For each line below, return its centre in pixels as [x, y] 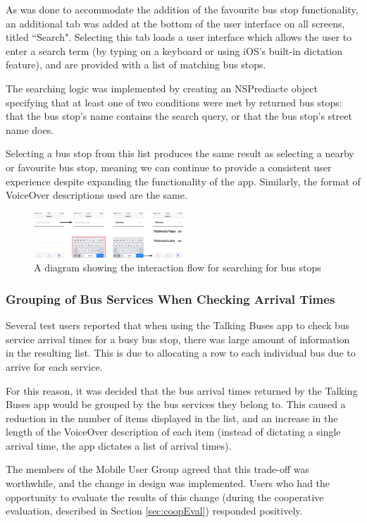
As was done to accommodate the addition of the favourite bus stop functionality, [182, 9]
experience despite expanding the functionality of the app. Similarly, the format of [183, 181]
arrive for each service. [54, 366]
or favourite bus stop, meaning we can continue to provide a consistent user [169, 167]
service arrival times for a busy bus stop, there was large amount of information [178, 339]
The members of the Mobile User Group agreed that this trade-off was [158, 469]
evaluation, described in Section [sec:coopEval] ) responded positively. [154, 511]
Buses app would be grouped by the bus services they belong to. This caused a [176, 404]
